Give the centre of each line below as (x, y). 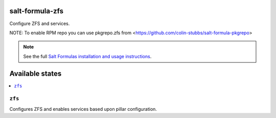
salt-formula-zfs (37, 11)
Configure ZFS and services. (40, 23)
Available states (36, 73)
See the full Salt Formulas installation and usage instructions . (87, 56)
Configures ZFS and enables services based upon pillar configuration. (83, 109)
